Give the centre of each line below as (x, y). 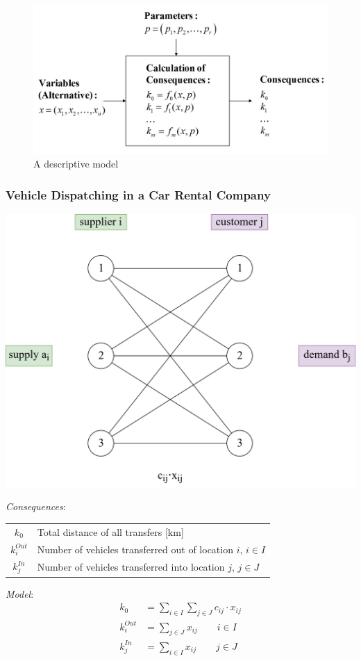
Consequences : (36, 506)
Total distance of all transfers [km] (110, 531)
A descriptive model (76, 164)
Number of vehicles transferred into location (131, 567)
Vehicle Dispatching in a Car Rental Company (138, 194)
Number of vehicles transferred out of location (135, 549)
